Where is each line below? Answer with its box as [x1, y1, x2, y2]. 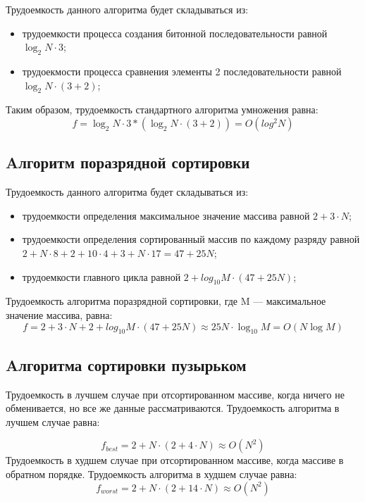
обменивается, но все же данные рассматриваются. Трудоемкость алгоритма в [6, 401, 340, 415]
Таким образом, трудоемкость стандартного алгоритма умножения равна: [6, 102, 318, 117]
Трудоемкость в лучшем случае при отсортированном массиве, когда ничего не [6, 387, 345, 401]
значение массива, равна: [6, 307, 113, 322]
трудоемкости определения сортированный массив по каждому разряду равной [22, 232, 360, 246]
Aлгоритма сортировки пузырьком [6, 353, 247, 375]
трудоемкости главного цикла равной [22, 269, 181, 284]
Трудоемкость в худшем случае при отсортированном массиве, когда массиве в [6, 453, 344, 468]
